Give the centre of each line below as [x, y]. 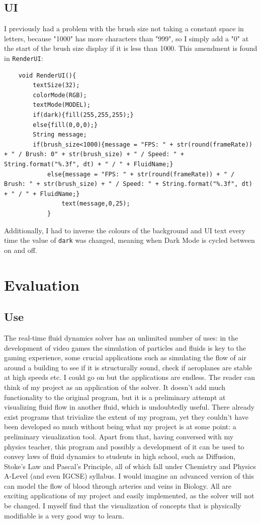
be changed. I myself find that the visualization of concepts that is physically [123, 506]
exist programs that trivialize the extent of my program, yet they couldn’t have [126, 416]
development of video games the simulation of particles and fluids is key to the [125, 347]
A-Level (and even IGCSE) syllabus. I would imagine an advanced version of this [129, 476]
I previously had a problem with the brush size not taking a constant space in [124, 28]
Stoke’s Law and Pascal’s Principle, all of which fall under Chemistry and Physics [130, 466]
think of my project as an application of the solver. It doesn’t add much [115, 387]
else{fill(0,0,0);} [65, 125]
